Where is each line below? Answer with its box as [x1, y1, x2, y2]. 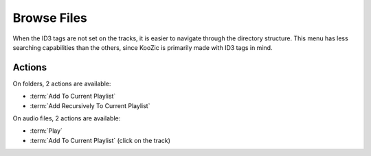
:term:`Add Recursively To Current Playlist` [30, 101, 150, 109]
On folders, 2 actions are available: [12, 79, 111, 88]
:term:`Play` [30, 127, 63, 135]
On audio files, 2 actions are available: [12, 114, 121, 122]
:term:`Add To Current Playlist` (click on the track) [30, 136, 171, 144]
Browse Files [12, 10, 87, 25]
